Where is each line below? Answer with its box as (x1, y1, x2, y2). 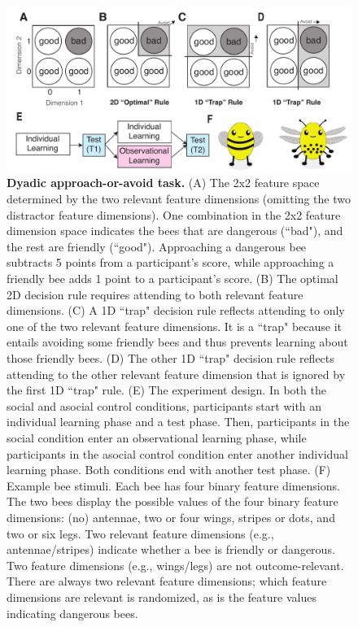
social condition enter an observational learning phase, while (7, 429, 307, 446)
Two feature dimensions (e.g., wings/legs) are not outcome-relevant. (7, 556, 344, 573)
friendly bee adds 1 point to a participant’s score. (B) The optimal (7, 270, 338, 287)
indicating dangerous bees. (7, 604, 138, 621)
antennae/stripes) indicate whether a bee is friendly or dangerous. (7, 541, 335, 558)
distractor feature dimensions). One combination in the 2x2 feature (7, 206, 341, 223)
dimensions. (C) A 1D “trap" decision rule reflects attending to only (7, 302, 345, 319)
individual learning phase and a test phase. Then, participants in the (7, 413, 350, 430)
